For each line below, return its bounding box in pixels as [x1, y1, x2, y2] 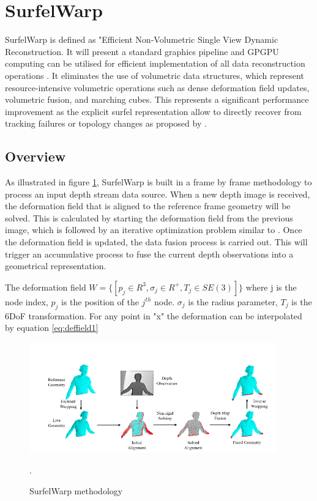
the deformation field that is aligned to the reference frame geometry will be [5, 199, 291, 212]
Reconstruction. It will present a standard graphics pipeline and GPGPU [5, 45, 279, 58]
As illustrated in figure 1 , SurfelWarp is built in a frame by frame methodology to [5, 176, 312, 188]
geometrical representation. [5, 259, 106, 272]
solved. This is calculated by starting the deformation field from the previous [5, 211, 293, 224]
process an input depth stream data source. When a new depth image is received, [5, 187, 310, 200]
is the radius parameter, [188, 295, 278, 308]
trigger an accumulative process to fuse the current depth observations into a [5, 247, 294, 260]
